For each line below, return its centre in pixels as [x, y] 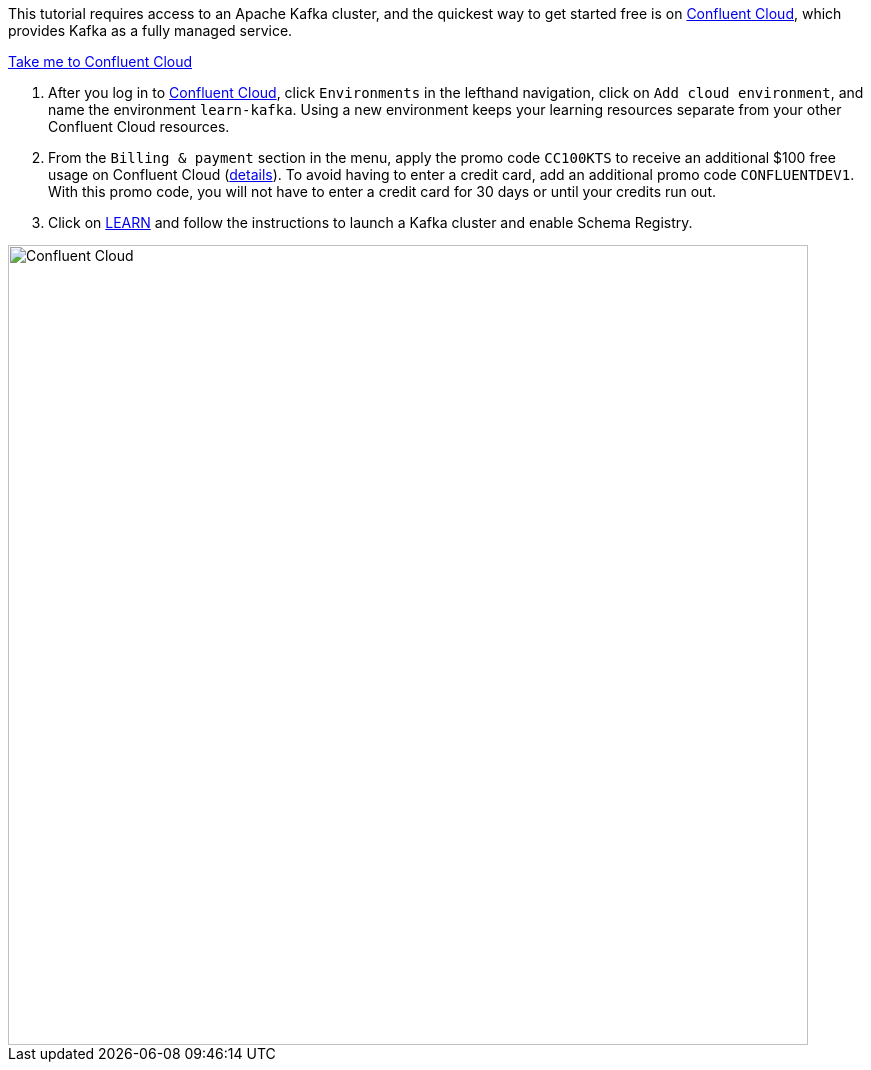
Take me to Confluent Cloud [100, 61]
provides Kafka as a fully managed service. [150, 30]
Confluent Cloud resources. [139, 126]
